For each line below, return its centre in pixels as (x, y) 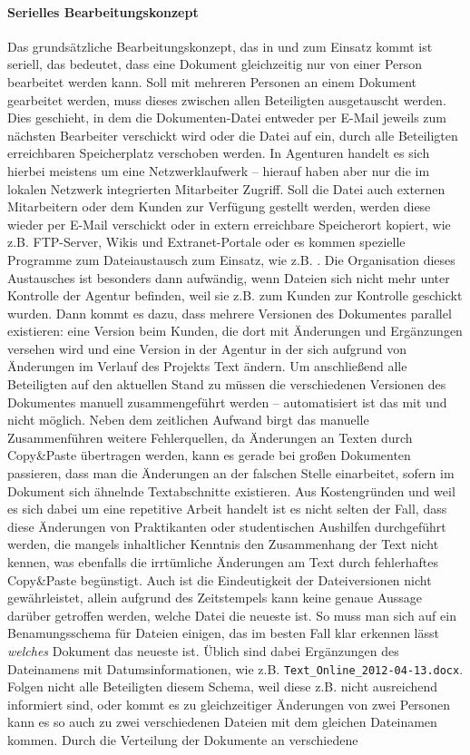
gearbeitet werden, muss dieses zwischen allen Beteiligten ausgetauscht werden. (227, 99)
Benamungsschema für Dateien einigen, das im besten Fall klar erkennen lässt (223, 633)
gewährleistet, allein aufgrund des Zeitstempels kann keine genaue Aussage (215, 598)
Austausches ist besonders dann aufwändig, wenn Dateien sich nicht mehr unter (229, 277)
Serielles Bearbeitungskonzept (103, 11)
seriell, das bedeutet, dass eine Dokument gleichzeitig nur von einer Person (215, 64)
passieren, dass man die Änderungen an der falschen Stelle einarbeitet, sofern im (231, 473)
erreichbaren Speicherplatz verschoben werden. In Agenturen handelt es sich (219, 153)
